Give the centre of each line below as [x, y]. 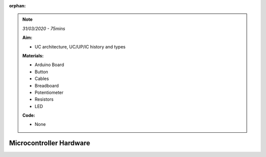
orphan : [17, 6]
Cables [42, 78]
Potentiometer [49, 92]
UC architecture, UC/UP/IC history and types [80, 46]
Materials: [33, 56]
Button [42, 72]
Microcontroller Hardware [50, 143]
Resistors [44, 99]
